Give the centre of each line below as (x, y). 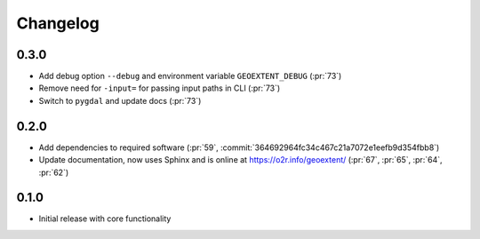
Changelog (58, 23)
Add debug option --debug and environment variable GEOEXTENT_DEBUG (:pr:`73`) (190, 76)
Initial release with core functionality (105, 219)
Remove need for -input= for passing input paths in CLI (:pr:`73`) (160, 88)
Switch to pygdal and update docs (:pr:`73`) (120, 100)
